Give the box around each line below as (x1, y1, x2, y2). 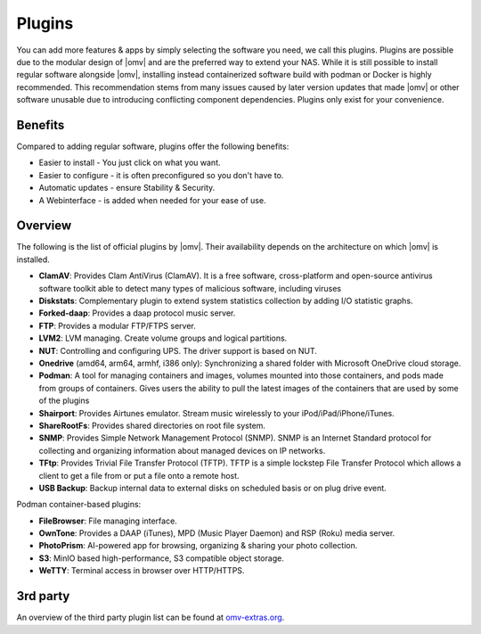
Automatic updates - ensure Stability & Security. (38, 183, 216, 193)
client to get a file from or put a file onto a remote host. (38, 470, 240, 481)
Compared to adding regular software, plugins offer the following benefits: (16, 141, 289, 152)
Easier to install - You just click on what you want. (38, 157, 221, 169)
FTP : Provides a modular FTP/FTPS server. (38, 320, 196, 331)
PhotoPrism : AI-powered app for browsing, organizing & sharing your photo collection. (38, 540, 358, 551)
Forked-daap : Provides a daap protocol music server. (38, 308, 236, 318)
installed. (16, 254, 51, 265)
